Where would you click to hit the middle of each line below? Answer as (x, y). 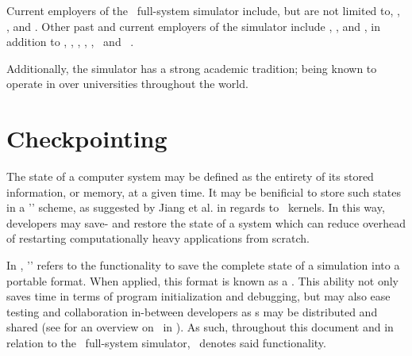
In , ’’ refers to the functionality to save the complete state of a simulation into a (203, 265)
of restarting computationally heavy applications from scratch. (158, 238)
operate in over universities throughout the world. (127, 84)
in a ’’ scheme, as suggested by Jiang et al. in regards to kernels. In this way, (196, 207)
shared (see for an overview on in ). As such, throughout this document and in (200, 327)
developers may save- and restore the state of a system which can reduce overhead (206, 222)
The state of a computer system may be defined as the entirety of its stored (190, 176)
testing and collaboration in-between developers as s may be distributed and (192, 311)
